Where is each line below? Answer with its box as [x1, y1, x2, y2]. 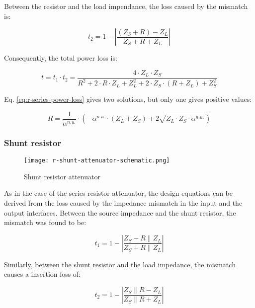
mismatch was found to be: [4, 217, 86, 228]
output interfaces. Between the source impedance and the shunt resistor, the [4, 207, 236, 218]
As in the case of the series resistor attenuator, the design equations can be [4, 188, 233, 198]
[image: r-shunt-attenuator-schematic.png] [24, 157, 170, 164]
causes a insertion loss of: [4, 269, 81, 279]
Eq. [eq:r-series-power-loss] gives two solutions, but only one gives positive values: [4, 94, 252, 104]
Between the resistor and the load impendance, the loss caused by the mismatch [4, 1, 248, 11]
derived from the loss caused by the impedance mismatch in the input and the [4, 197, 243, 208]
